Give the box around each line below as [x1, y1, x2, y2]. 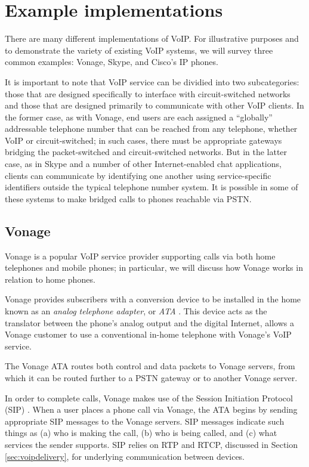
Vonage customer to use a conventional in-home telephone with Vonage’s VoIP [5, 328, 292, 341]
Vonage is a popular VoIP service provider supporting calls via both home [5, 249, 276, 262]
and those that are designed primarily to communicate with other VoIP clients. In [5, 99, 304, 112]
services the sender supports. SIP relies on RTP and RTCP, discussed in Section [5, 438, 298, 450]
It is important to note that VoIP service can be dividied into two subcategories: [5, 75, 299, 88]
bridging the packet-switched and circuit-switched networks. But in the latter [5, 146, 288, 158]
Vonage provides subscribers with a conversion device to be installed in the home [5, 293, 301, 305]
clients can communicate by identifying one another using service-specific [5, 169, 271, 181]
